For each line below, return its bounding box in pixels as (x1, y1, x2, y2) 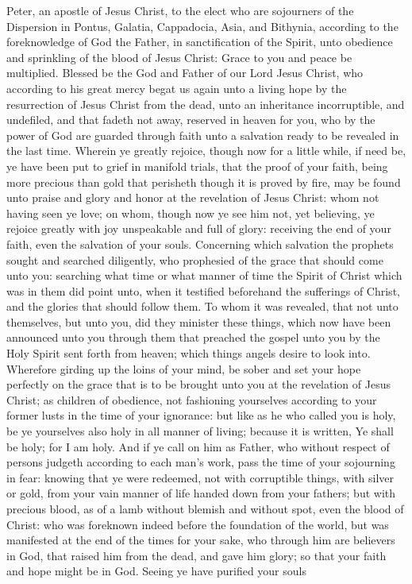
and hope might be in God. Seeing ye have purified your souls (6, 563, 306, 579)
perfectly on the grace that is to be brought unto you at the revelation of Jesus (6, 376, 391, 393)
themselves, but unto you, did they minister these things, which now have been (6, 313, 391, 330)
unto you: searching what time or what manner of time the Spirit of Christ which (6, 267, 402, 284)
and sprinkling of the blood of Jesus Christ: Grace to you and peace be (6, 48, 352, 65)
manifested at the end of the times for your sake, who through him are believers (6, 532, 395, 548)
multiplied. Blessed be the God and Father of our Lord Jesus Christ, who (6, 64, 364, 81)
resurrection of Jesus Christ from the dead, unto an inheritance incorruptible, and (6, 95, 405, 112)
